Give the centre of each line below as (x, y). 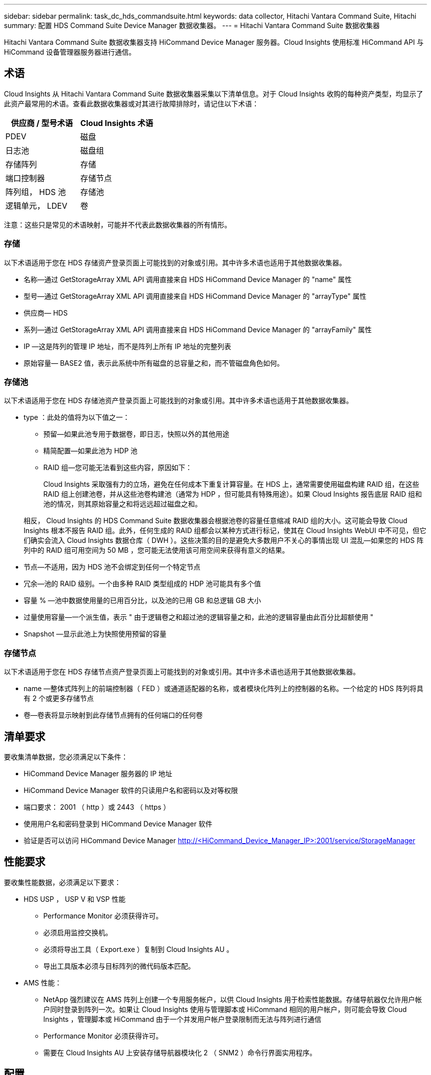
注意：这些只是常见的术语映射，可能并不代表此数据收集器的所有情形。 (118, 224)
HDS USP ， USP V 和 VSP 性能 (75, 899)
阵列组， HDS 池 (36, 192)
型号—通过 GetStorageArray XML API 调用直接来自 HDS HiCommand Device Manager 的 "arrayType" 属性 (195, 296)
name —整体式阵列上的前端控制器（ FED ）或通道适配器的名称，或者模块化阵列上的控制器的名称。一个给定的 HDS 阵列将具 (224, 689)
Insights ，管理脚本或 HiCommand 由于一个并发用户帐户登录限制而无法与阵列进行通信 (182, 1019)
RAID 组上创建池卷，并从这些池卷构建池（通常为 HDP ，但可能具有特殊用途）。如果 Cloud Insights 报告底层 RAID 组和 (233, 494)
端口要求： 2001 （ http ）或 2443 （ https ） (97, 807)
